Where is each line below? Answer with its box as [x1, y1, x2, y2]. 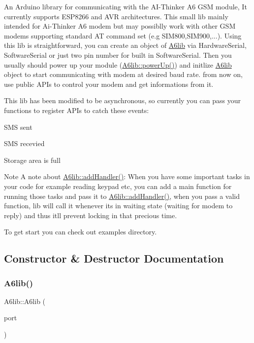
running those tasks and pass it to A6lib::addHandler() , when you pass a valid [4, 191, 240, 201]
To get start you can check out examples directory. [4, 227, 157, 237]
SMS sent [4, 121, 32, 132]
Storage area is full [4, 154, 61, 165]
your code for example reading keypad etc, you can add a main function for [4, 181, 232, 191]
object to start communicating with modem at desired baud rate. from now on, [4, 69, 243, 79]
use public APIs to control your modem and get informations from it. [4, 78, 214, 89]
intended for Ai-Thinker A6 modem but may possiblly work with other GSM [4, 21, 236, 31]
